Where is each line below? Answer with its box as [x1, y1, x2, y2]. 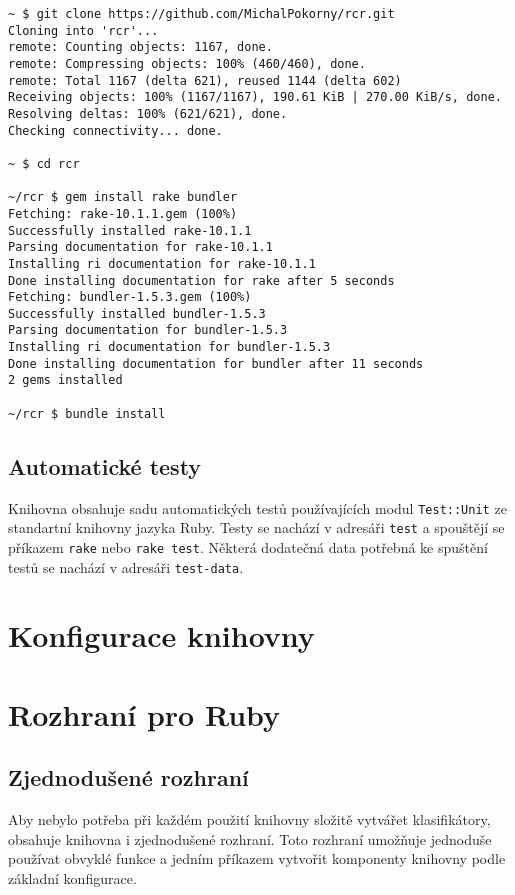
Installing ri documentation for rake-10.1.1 [8, 256, 316, 271]
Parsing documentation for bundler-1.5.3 [8, 323, 288, 338]
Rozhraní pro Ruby [8, 693, 281, 734]
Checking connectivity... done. [8, 123, 223, 138]
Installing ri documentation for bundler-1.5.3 [8, 340, 331, 355]
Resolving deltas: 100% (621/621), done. [8, 106, 288, 121]
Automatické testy [8, 450, 202, 481]
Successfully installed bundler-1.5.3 [8, 306, 266, 321]
